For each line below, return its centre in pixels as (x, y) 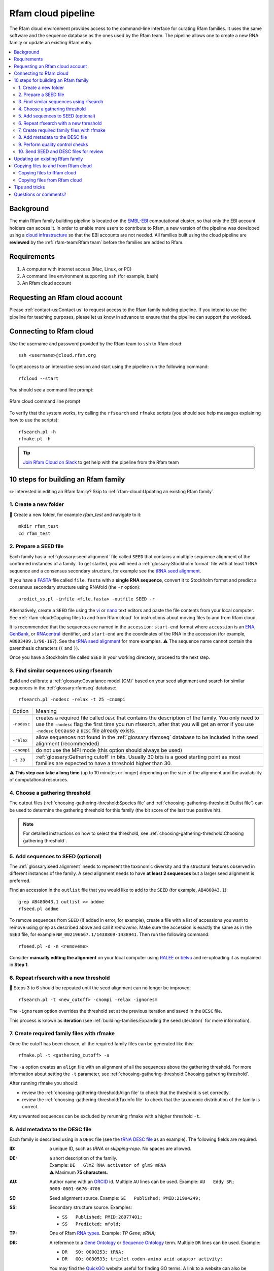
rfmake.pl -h (35, 439)
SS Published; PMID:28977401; (102, 1217)
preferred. (20, 881)
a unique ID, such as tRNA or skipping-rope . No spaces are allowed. (120, 1148)
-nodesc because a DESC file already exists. (85, 731)
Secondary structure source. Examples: (91, 1207)
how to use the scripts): (34, 420)
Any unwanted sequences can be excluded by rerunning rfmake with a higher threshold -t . (105, 1116)
